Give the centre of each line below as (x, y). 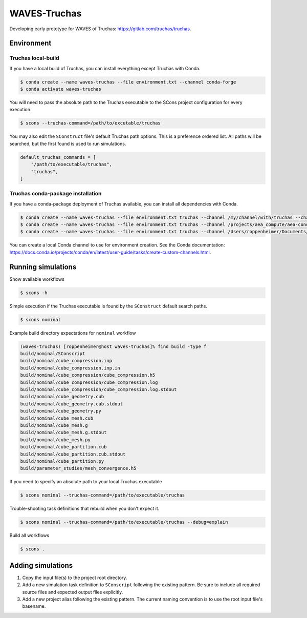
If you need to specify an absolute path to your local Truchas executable (86, 482)
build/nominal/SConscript (53, 354)
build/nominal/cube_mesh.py (55, 440)
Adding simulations (41, 565)
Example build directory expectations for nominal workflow (73, 333)
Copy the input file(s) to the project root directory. (75, 578)
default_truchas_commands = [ (58, 157)
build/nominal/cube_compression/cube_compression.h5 (88, 375)
